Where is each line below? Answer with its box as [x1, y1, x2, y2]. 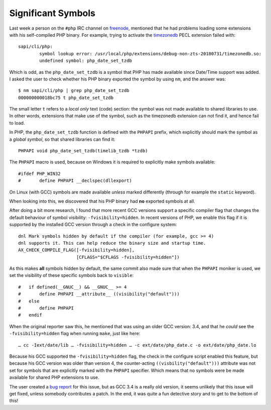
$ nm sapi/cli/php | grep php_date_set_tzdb [18, 88, 130, 93]
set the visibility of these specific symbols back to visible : [9, 272, 134, 278]
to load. [9, 120, 25, 126]
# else [18, 298, 40, 304]
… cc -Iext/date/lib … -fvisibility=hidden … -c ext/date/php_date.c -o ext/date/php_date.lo [18, 342, 256, 348]
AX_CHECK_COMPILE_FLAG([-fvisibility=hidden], [18, 247, 135, 253]
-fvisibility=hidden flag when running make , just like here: [9, 331, 141, 337]
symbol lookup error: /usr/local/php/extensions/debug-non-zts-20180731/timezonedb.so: [39, 51, 262, 56]
